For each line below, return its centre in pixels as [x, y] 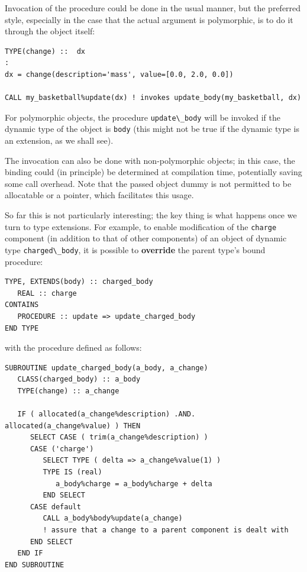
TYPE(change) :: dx [45, 51]
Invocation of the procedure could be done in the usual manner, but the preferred [153, 8]
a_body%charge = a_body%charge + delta [134, 484]
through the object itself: [50, 31]
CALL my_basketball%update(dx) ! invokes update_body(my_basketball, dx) [153, 98]
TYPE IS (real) [72, 472]
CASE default [55, 507]
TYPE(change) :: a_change [68, 391]
